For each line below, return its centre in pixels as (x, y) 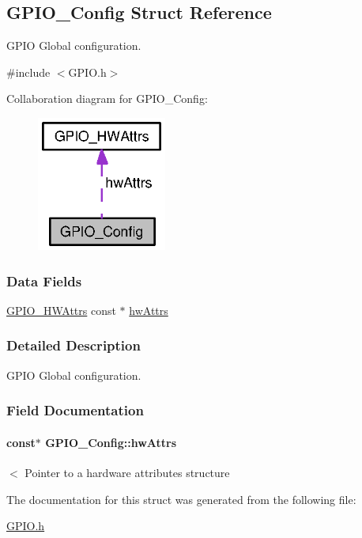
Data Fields (44, 280)
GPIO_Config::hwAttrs (111, 442)
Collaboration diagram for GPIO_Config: (107, 99)
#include (28, 72)
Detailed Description (74, 345)
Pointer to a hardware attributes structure (127, 472)
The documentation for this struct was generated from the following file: (181, 499)
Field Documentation (75, 410)
